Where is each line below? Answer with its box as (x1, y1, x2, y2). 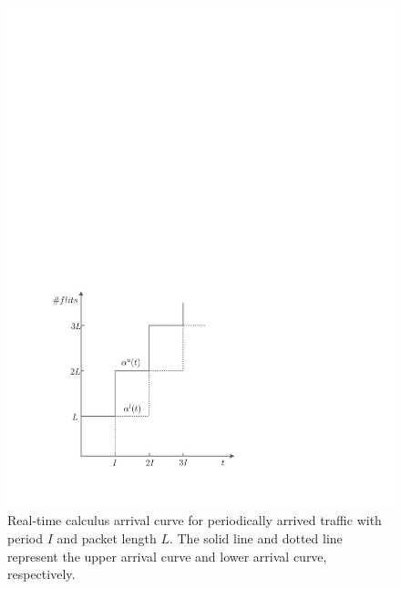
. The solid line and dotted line (169, 529, 343, 548)
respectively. (7, 564, 76, 584)
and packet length (57, 529, 157, 548)
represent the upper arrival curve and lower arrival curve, (7, 546, 327, 565)
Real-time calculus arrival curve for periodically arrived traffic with (7, 511, 382, 530)
